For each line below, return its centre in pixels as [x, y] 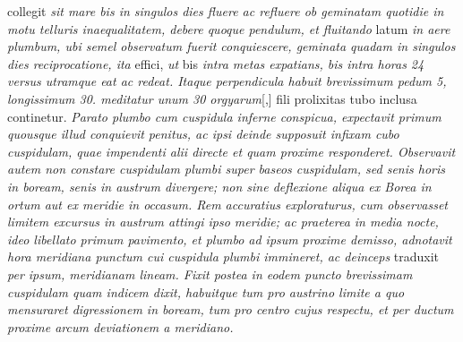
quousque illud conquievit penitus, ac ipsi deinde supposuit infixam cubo [203, 134]
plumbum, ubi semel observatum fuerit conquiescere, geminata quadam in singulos [231, 46]
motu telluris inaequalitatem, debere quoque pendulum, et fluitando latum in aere [229, 28]
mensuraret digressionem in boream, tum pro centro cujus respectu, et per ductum [231, 309]
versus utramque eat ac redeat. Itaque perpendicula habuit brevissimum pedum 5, [227, 81]
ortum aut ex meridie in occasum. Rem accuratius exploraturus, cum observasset [228, 204]
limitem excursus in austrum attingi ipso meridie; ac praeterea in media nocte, [223, 222]
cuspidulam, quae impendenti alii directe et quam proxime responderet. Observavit [231, 151]
